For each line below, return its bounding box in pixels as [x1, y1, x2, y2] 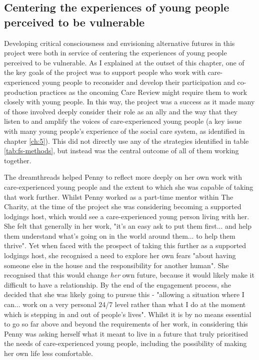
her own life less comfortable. [4, 348, 93, 358]
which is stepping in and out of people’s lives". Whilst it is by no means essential [4, 309, 251, 319]
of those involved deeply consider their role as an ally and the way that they [4, 106, 238, 116]
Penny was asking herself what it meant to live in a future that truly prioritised [4, 328, 248, 339]
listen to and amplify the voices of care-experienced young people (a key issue [4, 116, 242, 126]
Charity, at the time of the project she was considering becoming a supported [4, 201, 241, 212]
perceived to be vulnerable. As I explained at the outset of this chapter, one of [4, 57, 244, 67]
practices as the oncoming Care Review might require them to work [39, 86, 247, 97]
